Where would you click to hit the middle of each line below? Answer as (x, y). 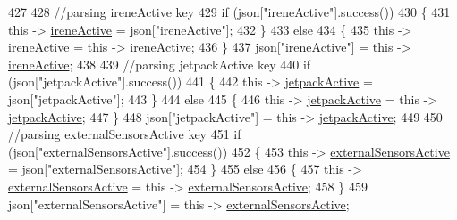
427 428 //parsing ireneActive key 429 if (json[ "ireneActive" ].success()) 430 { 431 (229, 12)
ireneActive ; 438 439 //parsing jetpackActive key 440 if (160, 64)
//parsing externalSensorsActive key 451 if (125, 134)
